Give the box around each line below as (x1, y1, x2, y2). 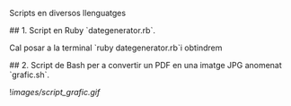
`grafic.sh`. (9, 69, 50, 80)
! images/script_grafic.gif (9, 87, 101, 97)
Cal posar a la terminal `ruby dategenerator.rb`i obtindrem (9, 42, 223, 53)
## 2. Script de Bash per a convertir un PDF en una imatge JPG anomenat (9, 60, 283, 70)
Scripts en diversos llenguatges (9, 8, 127, 18)
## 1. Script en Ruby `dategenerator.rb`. (9, 25, 155, 35)
